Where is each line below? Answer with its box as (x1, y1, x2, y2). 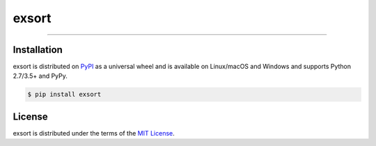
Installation (13, 44, 63, 56)
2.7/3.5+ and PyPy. (13, 72, 68, 80)
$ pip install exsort (27, 90, 102, 99)
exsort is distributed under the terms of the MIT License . (13, 129, 175, 137)
